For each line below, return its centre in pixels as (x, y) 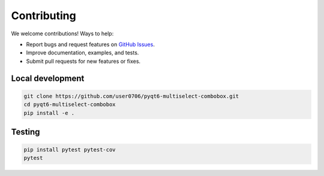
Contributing (43, 16)
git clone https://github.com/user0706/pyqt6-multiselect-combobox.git (131, 96)
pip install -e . (49, 113)
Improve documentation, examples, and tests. (82, 53)
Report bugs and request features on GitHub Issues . (91, 44)
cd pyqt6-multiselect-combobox (70, 104)
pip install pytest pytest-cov (70, 150)
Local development (48, 78)
